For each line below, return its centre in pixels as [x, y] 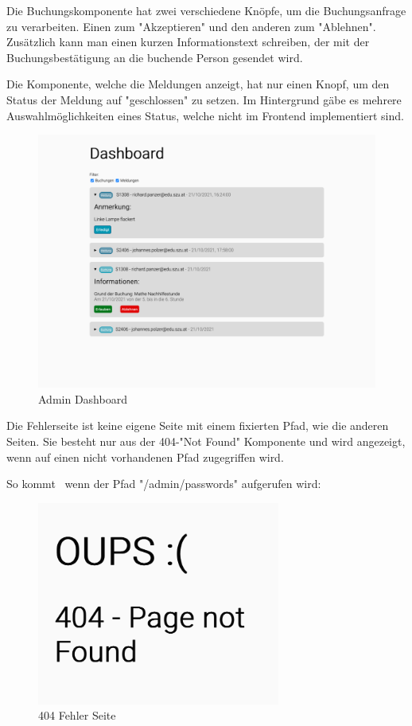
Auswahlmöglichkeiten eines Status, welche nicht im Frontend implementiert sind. [205, 115]
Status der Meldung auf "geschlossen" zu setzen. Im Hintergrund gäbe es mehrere [204, 99]
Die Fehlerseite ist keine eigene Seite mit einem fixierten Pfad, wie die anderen [198, 425]
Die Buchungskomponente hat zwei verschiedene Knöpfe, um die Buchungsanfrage [206, 10]
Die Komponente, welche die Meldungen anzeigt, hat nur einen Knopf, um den [198, 84]
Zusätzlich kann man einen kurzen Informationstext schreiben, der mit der [188, 42]
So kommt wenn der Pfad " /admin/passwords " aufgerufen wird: [164, 484]
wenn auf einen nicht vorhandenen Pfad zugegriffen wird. [145, 457]
